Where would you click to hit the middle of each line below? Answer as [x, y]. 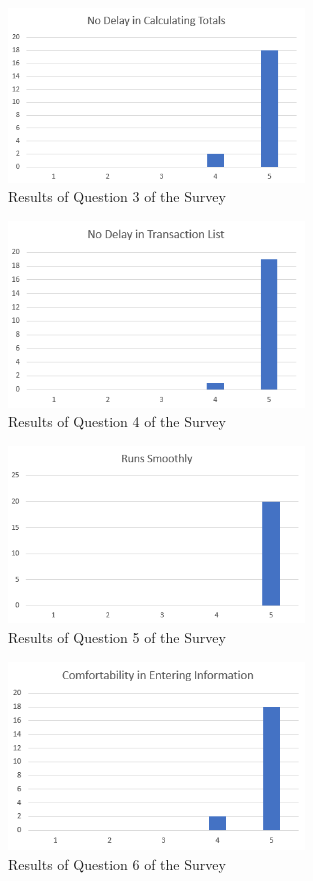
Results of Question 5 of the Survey [117, 637]
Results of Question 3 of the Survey [117, 196]
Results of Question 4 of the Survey [117, 421]
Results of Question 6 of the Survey [117, 863]
